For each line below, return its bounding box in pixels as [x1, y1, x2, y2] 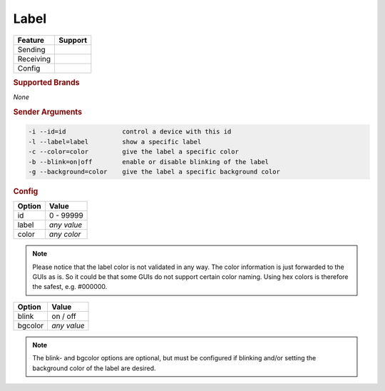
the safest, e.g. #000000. [32, 283, 108, 291]
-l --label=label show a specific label [28, 138, 202, 146]
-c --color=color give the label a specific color [28, 148, 239, 156]
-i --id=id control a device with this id [28, 128, 232, 136]
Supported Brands [13, 77, 80, 87]
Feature [17, 35, 45, 45]
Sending [17, 44, 46, 54]
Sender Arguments [13, 107, 82, 117]
